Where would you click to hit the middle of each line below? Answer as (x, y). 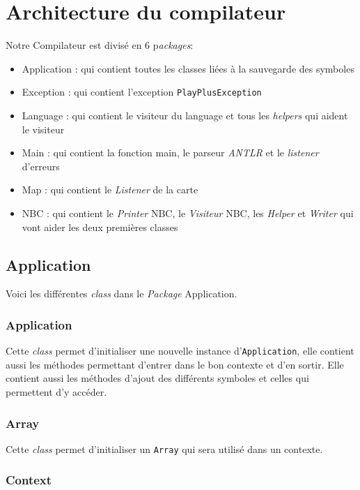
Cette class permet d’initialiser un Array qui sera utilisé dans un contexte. (164, 448)
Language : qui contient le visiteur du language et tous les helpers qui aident (185, 115)
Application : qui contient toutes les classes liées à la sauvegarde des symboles (188, 68)
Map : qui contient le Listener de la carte (110, 190)
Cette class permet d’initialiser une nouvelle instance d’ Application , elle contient (180, 351)
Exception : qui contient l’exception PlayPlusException (142, 92)
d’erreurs (41, 166)
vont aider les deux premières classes (100, 227)
